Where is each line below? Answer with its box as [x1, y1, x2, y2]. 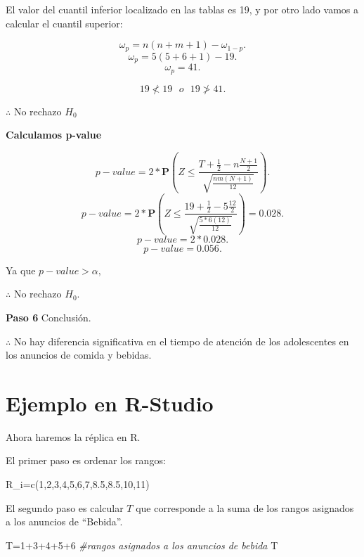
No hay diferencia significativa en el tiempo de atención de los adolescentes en [13, 333, 349, 348]
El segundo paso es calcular [6, 500, 124, 515]
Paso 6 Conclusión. [6, 309, 91, 324]
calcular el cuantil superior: [6, 15, 123, 30]
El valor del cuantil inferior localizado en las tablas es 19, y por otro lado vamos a [6, 2, 358, 16]
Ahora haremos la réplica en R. [6, 429, 141, 444]
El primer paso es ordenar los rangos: [6, 453, 166, 468]
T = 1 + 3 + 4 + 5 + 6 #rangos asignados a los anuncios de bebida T [6, 537, 278, 552]
